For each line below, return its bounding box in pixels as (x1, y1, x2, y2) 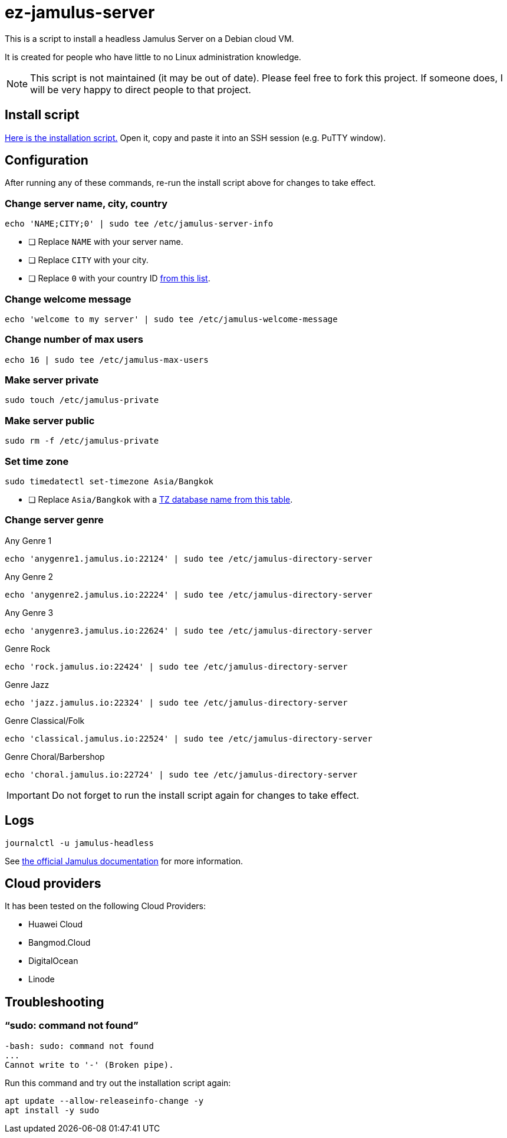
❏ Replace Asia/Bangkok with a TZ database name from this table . (28, 494, 293, 504)
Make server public (5, 414, 95, 427)
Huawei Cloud (28, 919, 83, 930)
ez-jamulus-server (5, 2, 155, 22)
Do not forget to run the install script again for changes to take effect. (51, 789, 360, 801)
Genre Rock (5, 643, 50, 654)
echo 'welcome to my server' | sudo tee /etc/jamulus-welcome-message (5, 314, 338, 324)
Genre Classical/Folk (5, 715, 85, 726)
